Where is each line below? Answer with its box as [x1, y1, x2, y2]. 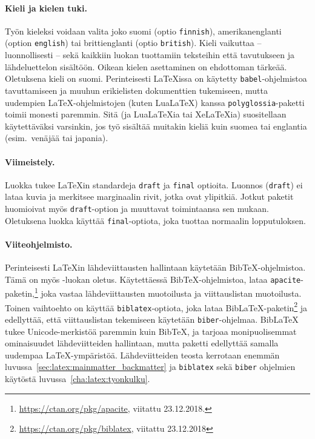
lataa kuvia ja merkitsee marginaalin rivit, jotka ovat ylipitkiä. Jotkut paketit [5, 190, 294, 203]
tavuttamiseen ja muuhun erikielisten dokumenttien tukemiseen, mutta [5, 84, 268, 96]
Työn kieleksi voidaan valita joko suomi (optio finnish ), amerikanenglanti [5, 24, 282, 37]
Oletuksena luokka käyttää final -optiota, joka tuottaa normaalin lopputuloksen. [5, 214, 306, 226]
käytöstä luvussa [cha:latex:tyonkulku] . [5, 372, 150, 385]
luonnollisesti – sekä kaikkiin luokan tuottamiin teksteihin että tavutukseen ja [5, 48, 294, 61]
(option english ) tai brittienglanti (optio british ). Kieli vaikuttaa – [5, 36, 262, 49]
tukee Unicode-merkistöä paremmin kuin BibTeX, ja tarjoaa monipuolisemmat [5, 325, 297, 337]
